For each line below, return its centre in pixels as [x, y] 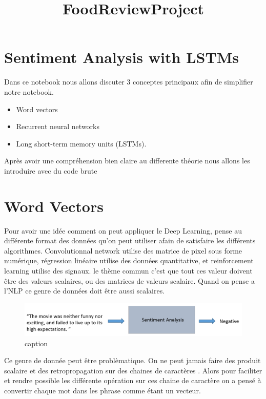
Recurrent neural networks [58, 126]
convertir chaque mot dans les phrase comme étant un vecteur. [103, 390]
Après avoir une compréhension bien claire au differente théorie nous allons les [127, 161]
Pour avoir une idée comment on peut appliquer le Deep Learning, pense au [123, 230]
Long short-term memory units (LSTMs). [81, 143]
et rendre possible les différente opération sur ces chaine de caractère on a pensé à [133, 380]
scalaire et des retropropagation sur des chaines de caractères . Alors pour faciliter [133, 370]
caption [36, 343]
